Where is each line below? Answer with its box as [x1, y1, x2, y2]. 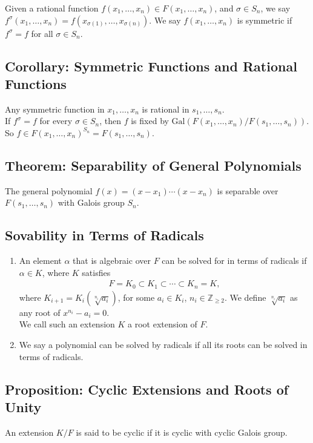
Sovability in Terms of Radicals [5, 226, 204, 244]
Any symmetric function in [5, 102, 105, 115]
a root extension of [128, 318, 197, 330]
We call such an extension [19, 318, 115, 330]
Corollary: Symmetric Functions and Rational [5, 56, 297, 75]
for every [39, 114, 73, 127]
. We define [224, 290, 266, 303]
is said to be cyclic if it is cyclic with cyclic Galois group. [76, 425, 288, 438]
